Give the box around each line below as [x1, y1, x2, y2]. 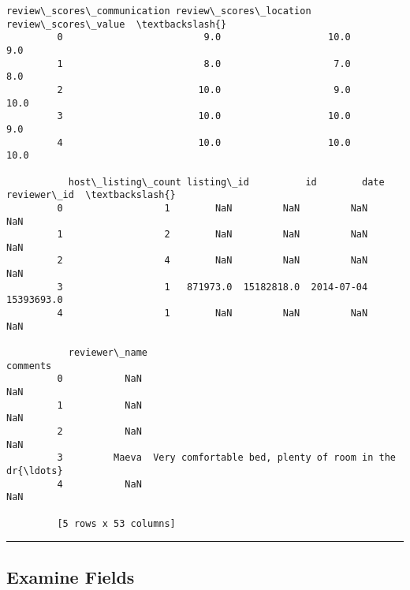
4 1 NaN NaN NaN [57, 308, 368, 319]
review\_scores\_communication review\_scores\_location [6, 6, 311, 17]
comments [6, 360, 52, 372]
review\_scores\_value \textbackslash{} [6, 18, 227, 30]
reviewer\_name [68, 347, 147, 359]
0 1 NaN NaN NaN [57, 202, 368, 214]
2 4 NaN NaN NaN [57, 255, 368, 267]
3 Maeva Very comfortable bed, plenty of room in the [57, 452, 396, 464]
